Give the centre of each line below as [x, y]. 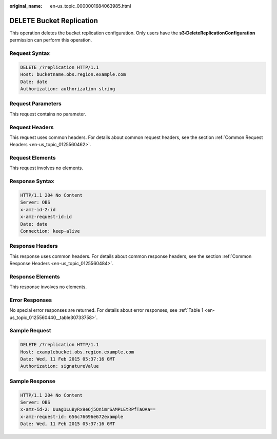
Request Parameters [35, 104]
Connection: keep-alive [50, 231]
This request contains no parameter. [48, 114]
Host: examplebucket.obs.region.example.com [77, 352]
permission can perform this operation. [51, 40]
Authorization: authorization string [68, 89]
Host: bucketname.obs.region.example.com [73, 75]
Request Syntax [30, 53]
